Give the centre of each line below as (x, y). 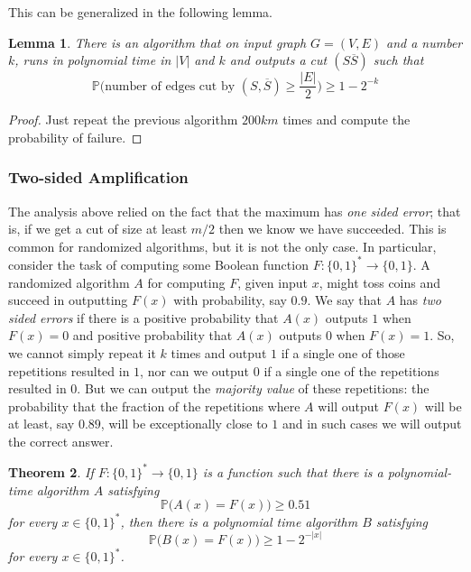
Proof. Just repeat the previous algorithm (123, 120)
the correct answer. (61, 441)
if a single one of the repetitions (351, 370)
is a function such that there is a (293, 471)
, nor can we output (195, 370)
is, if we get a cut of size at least (98, 229)
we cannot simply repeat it (82, 352)
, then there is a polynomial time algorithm (239, 521)
